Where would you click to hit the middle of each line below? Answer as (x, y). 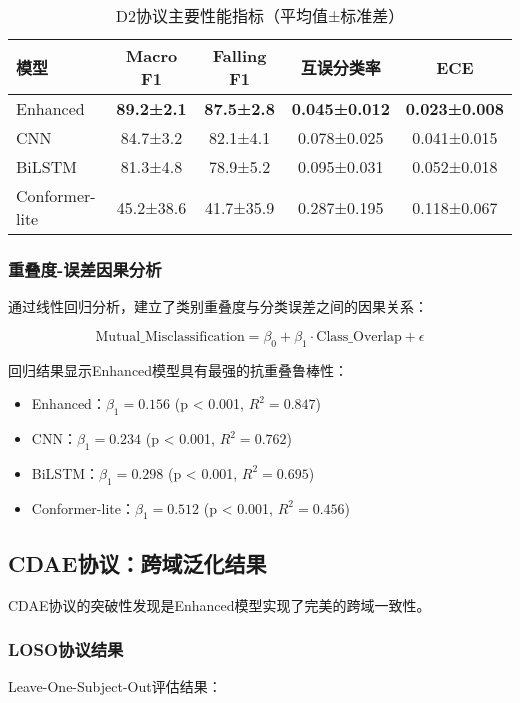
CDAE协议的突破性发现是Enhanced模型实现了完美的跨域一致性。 (219, 604)
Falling (239, 55)
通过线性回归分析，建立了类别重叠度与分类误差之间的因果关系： (218, 306)
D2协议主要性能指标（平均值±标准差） (260, 15)
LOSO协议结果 (66, 649)
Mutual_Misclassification (170, 336)
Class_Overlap (359, 336)
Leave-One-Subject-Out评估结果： (115, 686)
